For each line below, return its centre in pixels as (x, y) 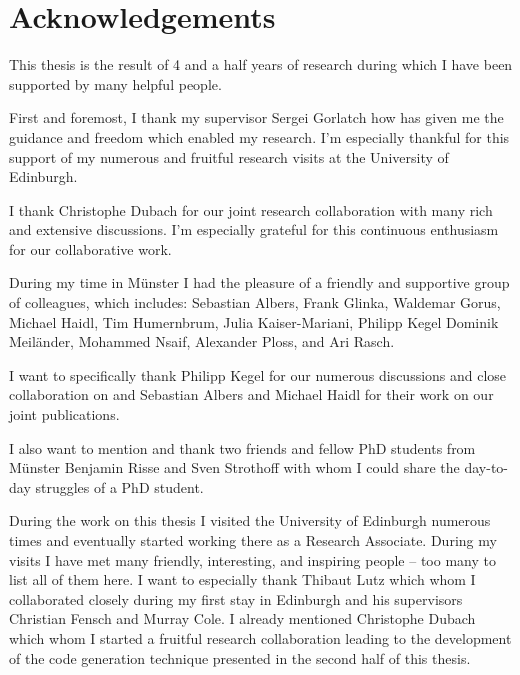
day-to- (486, 467)
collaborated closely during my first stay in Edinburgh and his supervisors (236, 598)
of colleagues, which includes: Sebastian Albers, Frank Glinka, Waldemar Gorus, (255, 302)
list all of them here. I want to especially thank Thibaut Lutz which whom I (242, 579)
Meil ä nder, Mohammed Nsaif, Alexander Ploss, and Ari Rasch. (202, 341)
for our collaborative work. (90, 248)
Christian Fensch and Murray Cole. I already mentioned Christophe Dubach (242, 618)
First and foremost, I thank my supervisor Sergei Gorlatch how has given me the (256, 117)
